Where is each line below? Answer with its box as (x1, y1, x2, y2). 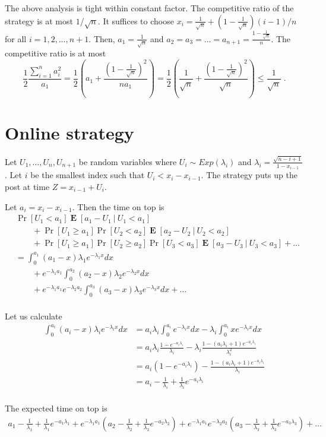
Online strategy (5, 121, 134, 145)
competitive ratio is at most (5, 47, 106, 59)
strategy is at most (5, 14, 73, 27)
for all (5, 32, 27, 45)
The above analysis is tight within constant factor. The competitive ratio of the (5, 2, 294, 14)
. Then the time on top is (72, 200, 164, 213)
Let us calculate (5, 310, 62, 322)
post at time (5, 180, 50, 192)
